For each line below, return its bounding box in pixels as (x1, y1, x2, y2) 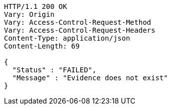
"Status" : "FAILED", (12, 66, 97, 74)
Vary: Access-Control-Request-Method (4, 18, 152, 26)
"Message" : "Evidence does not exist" (12, 74, 168, 82)
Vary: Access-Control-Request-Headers (4, 26, 156, 34)
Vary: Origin (4, 10, 55, 18)
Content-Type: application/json (4, 34, 130, 42)
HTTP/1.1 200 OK (4, 2, 67, 10)
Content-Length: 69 (4, 42, 80, 50)
